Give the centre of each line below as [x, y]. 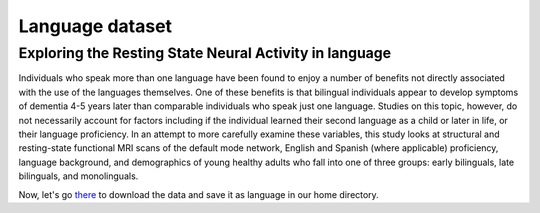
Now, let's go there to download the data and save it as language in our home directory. [198, 194]
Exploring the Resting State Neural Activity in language [205, 53]
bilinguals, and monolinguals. [78, 176]
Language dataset [95, 26]
